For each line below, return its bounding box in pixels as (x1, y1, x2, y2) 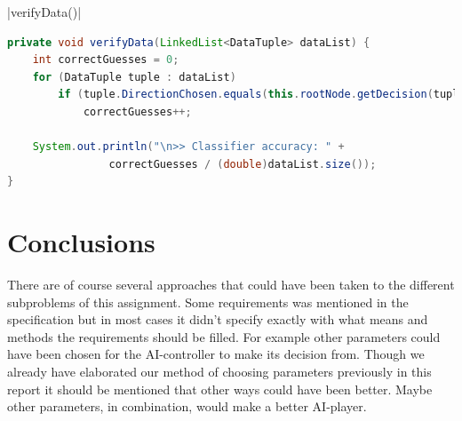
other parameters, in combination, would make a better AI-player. (7, 397, 367, 416)
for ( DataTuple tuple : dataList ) (32, 70, 236, 83)
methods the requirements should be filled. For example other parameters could (7, 327, 441, 346)
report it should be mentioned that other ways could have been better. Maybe (7, 379, 433, 398)
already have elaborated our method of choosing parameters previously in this (7, 362, 432, 381)
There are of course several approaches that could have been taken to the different (7, 275, 455, 294)
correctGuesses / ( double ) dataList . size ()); (108, 157, 377, 171)
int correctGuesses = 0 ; (32, 53, 179, 67)
